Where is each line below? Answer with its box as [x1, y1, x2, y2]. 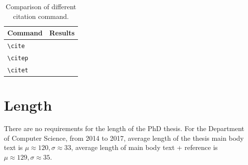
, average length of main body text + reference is [71, 142, 218, 152]
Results [49, 28, 75, 38]
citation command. [13, 11, 69, 21]
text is [4, 142, 23, 152]
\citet [7, 66, 28, 74]
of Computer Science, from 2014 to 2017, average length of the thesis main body [4, 132, 244, 143]
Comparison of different [5, 1, 76, 11]
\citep [7, 54, 28, 62]
